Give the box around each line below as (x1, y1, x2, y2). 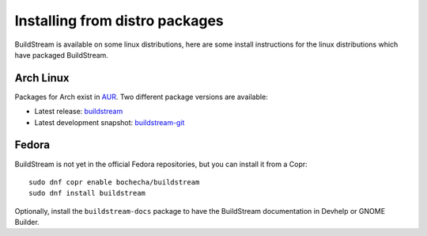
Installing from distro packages (14, 12, 225, 29)
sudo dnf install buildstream (28, 188, 146, 198)
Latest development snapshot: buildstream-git (34, 117, 185, 127)
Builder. (14, 218, 40, 227)
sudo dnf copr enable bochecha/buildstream (28, 177, 200, 186)
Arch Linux (14, 71, 70, 85)
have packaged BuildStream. (14, 50, 108, 59)
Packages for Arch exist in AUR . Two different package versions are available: (14, 92, 268, 101)
